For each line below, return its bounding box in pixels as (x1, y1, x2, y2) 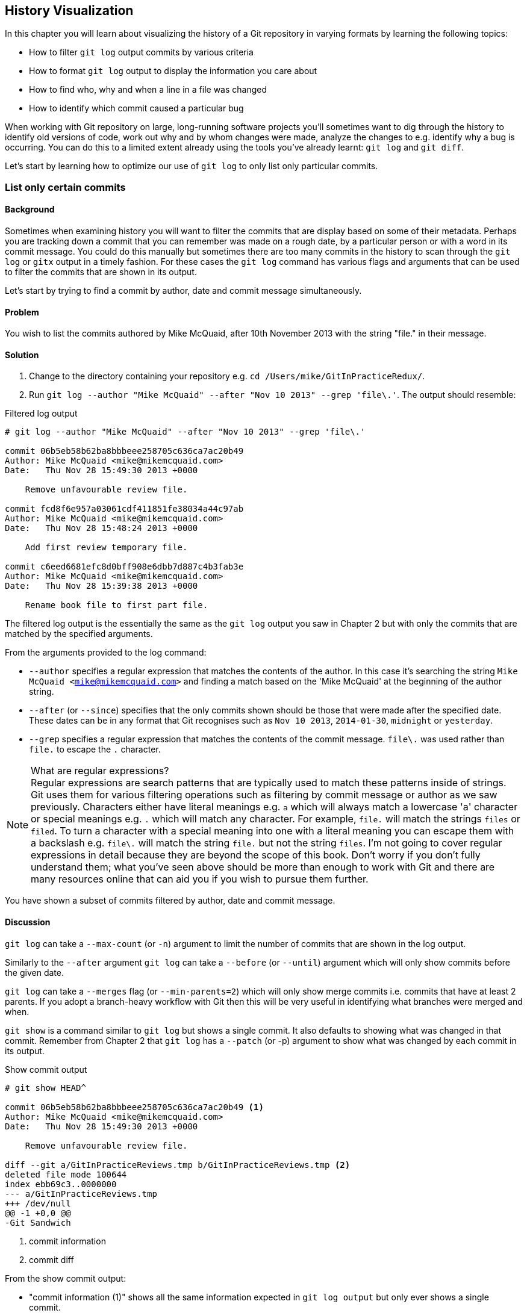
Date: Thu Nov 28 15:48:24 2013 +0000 (5, 523, 198, 533)
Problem (5, 306, 39, 317)
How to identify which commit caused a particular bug (29, 103, 244, 114)
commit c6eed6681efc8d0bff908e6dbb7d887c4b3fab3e (5, 562, 244, 572)
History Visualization (5, 3, 134, 18)
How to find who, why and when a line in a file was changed (29, 84, 267, 95)
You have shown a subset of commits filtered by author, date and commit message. (5, 895, 335, 906)
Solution (5, 349, 39, 360)
